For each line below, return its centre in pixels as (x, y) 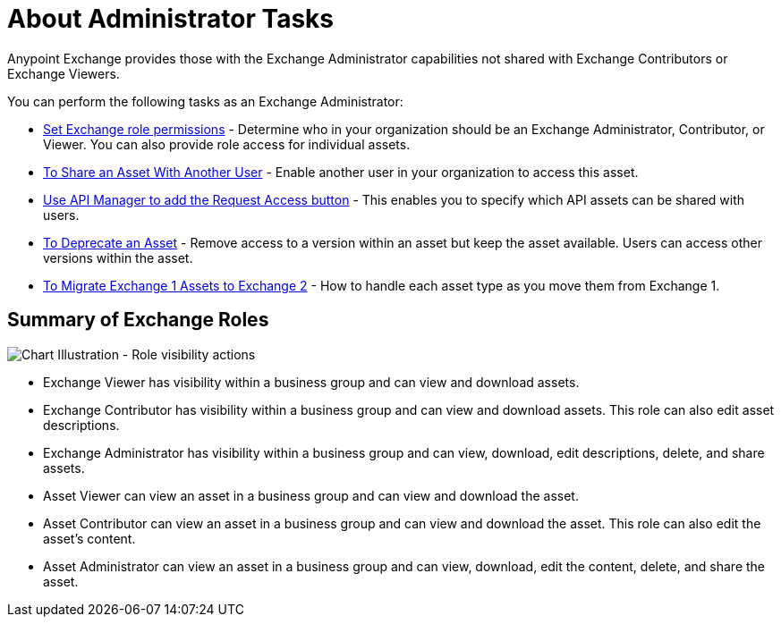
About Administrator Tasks (171, 19)
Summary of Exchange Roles (138, 320)
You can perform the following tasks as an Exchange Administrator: (205, 101)
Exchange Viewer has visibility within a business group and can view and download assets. (311, 382)
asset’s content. (89, 538)
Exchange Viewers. (64, 73)
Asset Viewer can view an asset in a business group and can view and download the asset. (311, 495)
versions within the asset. (118, 257)
